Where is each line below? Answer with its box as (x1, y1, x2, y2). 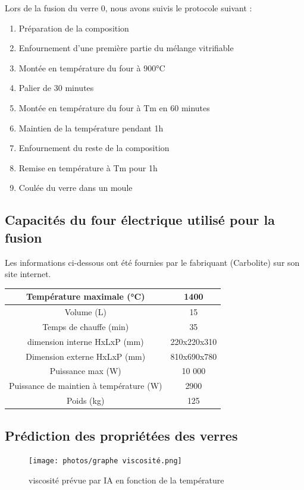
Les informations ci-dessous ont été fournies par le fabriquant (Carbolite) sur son (5, 256, 300, 268)
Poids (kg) (67, 394, 105, 407)
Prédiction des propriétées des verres (5, 426, 238, 444)
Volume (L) (64, 306, 106, 318)
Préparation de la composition (18, 21, 129, 34)
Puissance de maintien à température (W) (9, 379, 162, 392)
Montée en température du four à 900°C (18, 61, 165, 74)
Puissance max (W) (49, 365, 121, 377)
